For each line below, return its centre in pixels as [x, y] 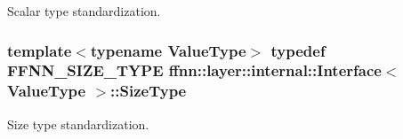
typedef [298, 50]
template [40, 50]
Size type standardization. [78, 124]
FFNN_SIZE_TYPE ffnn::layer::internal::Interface [194, 70]
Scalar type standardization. [84, 11]
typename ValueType [168, 50]
